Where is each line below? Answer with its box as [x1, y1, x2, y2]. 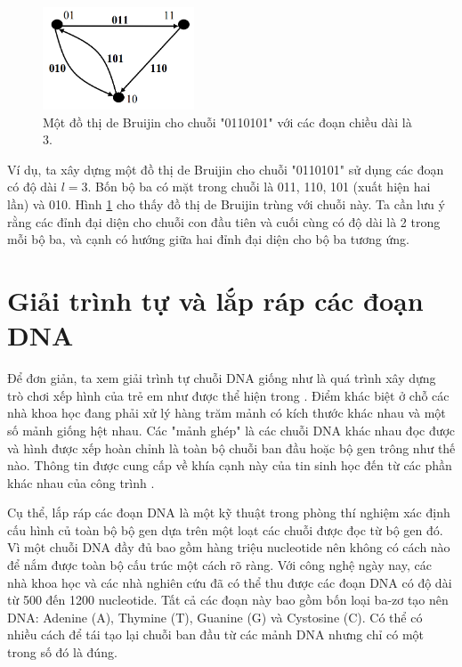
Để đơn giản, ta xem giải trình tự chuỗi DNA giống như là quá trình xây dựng [7, 369, 436, 387]
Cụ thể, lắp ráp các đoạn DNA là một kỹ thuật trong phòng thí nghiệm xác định [7, 503, 450, 522]
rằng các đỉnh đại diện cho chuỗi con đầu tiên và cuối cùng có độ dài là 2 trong [7, 212, 441, 231]
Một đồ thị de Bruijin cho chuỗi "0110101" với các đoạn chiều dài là [43, 112, 412, 131]
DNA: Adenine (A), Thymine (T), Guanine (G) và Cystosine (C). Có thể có [7, 607, 423, 626]
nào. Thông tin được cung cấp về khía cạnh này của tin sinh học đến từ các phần [7, 456, 452, 475]
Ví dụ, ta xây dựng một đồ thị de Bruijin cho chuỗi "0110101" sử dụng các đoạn [7, 159, 444, 178]
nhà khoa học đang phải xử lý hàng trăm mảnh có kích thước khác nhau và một [7, 403, 446, 422]
